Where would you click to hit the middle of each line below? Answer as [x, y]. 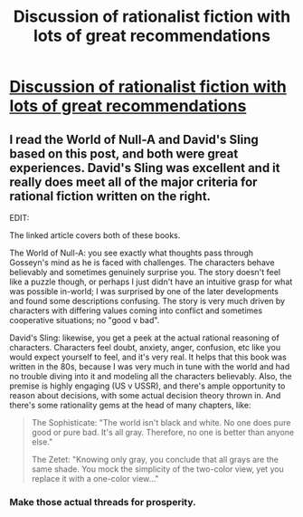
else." [42, 442]
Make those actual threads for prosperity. [103, 502]
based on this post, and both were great [124, 153]
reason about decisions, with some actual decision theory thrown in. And [145, 395]
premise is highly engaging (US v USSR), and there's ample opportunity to [147, 386]
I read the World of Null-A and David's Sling [134, 139]
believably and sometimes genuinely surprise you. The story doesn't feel [145, 272]
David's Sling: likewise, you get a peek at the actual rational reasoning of [145, 338]
